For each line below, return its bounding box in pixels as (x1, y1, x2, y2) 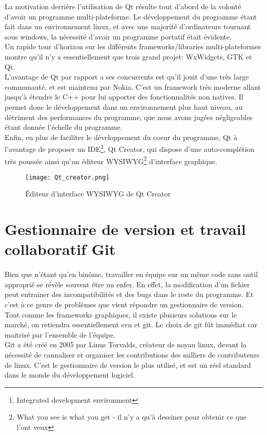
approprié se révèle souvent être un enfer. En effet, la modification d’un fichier (5, 279, 250, 289)
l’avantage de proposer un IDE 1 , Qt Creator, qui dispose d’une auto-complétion (5, 142, 255, 154)
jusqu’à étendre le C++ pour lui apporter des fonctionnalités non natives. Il (5, 91, 243, 102)
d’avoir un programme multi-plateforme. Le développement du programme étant (5, 11, 257, 22)
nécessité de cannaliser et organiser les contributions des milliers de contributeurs (5, 349, 260, 360)
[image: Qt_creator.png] (25, 173, 110, 181)
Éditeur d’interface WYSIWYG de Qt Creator (25, 188, 171, 199)
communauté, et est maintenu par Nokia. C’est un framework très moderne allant (5, 81, 261, 92)
